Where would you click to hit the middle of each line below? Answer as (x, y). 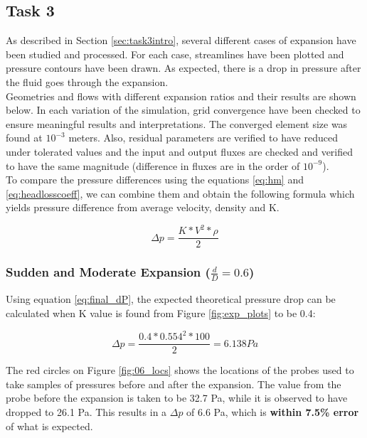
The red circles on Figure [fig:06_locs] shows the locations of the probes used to (180, 370)
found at (24, 138)
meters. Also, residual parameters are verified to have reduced (203, 138)
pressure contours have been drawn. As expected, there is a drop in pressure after (183, 68)
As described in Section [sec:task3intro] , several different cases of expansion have (181, 40)
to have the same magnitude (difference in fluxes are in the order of (153, 165)
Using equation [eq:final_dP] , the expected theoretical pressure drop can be (171, 299)
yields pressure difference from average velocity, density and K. (143, 207)
